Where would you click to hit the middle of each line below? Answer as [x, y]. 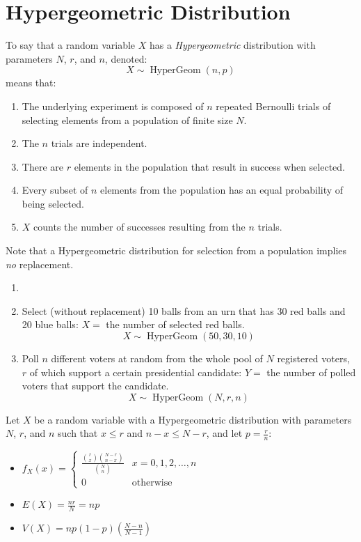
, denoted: [126, 58]
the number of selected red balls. [175, 324]
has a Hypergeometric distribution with [232, 45]
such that [78, 433]
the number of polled [311, 372]
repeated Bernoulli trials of [273, 106]
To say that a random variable [71, 45]
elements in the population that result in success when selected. [209, 166]
